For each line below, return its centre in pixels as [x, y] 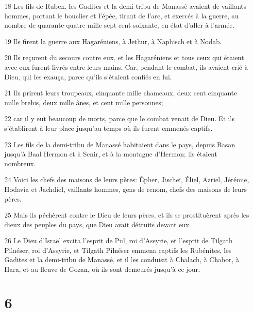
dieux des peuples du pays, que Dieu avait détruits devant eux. [98, 224]
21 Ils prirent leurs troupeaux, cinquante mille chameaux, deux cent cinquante [121, 93]
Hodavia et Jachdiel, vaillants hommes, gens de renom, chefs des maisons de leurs [126, 189]
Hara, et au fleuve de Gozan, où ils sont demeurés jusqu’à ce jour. [102, 269]
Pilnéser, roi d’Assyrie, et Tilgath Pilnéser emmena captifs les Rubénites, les [118, 250]
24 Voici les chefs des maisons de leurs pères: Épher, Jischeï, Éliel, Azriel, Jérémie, [127, 179]
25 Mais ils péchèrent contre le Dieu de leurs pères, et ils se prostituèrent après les [127, 215]
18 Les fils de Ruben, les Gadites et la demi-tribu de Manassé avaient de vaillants [126, 6]
